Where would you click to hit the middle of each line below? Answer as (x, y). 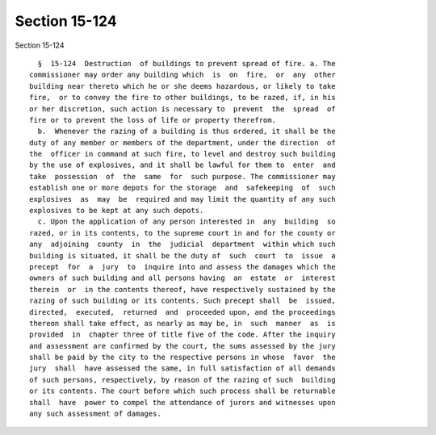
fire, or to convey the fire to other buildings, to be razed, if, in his (182, 98)
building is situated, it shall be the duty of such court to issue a (182, 255)
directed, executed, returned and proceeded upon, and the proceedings (182, 312)
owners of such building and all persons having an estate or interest (182, 278)
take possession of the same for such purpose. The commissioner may (182, 176)
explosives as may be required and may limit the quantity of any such (182, 199)
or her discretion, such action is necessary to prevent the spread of (182, 109)
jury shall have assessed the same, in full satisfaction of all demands (182, 368)
